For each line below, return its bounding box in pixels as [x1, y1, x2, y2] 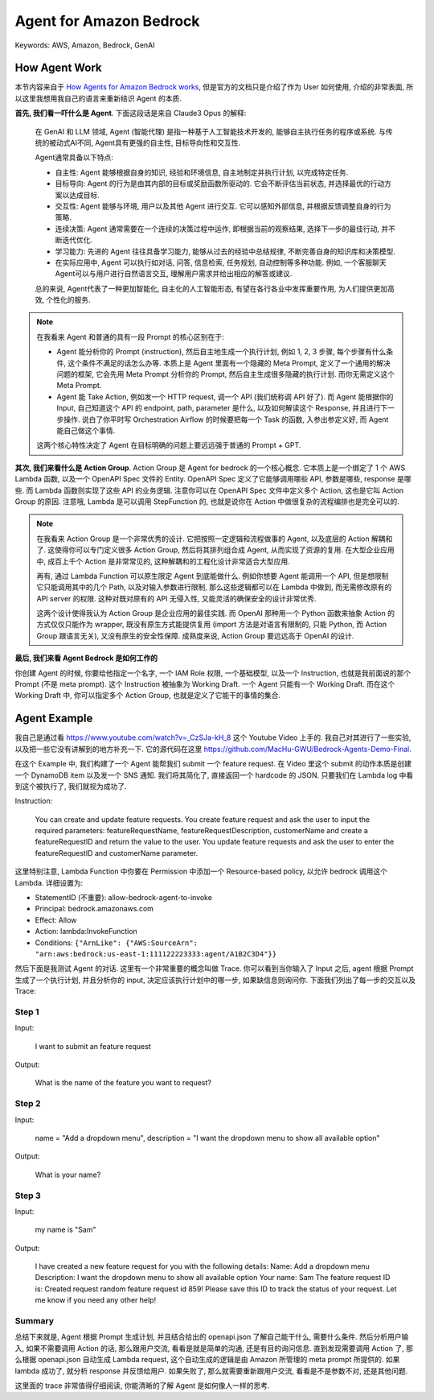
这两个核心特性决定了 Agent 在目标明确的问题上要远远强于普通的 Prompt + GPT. [36, 440, 301, 450]
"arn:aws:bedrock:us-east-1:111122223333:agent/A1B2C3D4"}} [35, 949, 277, 958]
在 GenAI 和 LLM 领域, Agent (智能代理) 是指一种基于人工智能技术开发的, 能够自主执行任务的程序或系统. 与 [35, 126, 386, 136]
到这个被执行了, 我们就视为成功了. [14, 781, 128, 791]
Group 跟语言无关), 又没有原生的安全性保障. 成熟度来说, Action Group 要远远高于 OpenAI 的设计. [36, 630, 354, 640]
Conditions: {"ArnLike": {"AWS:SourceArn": [35, 938, 199, 948]
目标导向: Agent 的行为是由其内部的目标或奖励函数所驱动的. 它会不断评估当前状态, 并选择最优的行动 [55, 179, 385, 188]
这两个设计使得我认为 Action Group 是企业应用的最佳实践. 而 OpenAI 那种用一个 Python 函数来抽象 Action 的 [36, 609, 395, 618]
